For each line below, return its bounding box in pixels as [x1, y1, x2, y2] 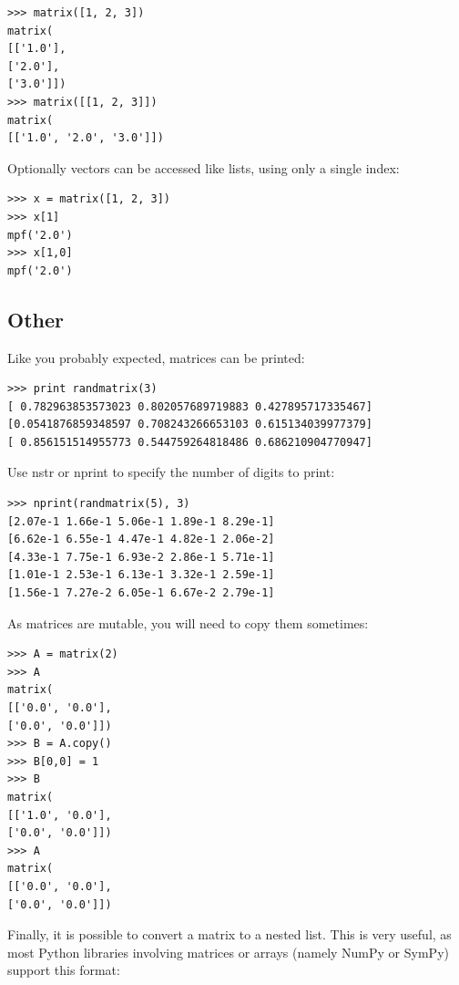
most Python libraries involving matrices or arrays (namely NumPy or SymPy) [7, 942, 449, 961]
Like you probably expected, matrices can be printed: [7, 347, 305, 367]
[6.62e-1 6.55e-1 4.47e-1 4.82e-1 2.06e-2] [7, 533, 275, 546]
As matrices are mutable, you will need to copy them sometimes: [7, 613, 369, 632]
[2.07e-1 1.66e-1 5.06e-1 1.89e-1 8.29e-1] [7, 514, 275, 528]
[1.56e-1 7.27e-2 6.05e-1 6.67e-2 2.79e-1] [7, 586, 275, 600]
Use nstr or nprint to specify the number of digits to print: [7, 462, 335, 482]
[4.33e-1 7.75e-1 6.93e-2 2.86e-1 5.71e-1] [7, 550, 275, 564]
